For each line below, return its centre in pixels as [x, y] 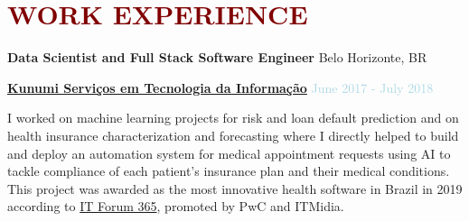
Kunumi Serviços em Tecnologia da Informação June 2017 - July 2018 [220, 87]
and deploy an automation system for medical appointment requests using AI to [229, 153]
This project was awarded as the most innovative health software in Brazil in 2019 [235, 188]
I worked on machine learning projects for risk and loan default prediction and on [233, 118]
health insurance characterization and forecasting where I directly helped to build [233, 135]
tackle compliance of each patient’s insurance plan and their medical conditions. [229, 171]
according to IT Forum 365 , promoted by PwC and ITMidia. [176, 206]
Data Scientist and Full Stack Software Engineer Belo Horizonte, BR [217, 57]
